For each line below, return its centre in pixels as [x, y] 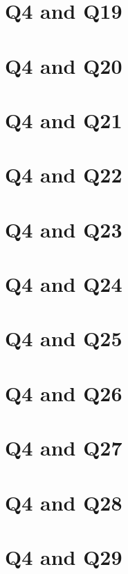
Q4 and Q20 [64, 65]
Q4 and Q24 [64, 284]
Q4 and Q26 [64, 393]
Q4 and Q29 [64, 556]
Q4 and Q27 [64, 448]
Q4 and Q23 [64, 229]
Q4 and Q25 [64, 338]
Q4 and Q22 [64, 174]
